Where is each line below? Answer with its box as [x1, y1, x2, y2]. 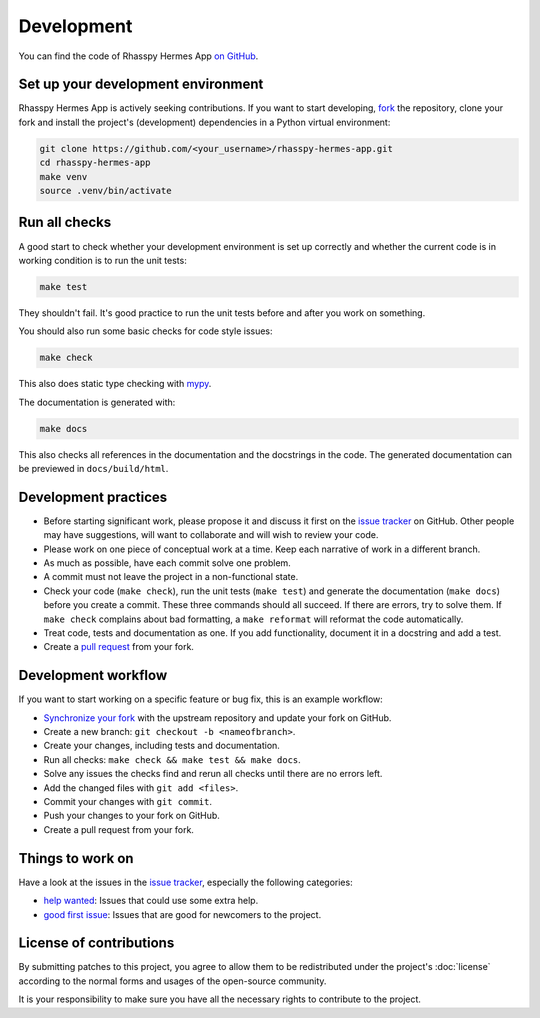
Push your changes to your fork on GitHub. [43, 810, 220, 822]
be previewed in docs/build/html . [18, 462, 169, 474]
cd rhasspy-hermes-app [39, 157, 151, 169]
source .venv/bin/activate [39, 185, 172, 196]
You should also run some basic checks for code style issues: [18, 325, 274, 337]
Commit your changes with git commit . [43, 796, 213, 808]
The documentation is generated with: [18, 396, 176, 408]
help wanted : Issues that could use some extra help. [43, 895, 259, 907]
